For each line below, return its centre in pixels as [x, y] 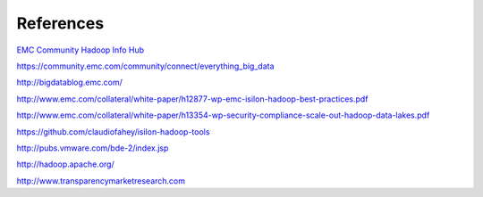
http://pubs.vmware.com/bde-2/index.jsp [93, 148]
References [60, 23]
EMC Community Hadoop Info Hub [80, 50]
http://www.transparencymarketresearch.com [101, 181]
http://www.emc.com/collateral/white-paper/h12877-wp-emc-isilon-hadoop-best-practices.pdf [192, 99]
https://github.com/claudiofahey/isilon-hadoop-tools [113, 131]
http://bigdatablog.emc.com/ [69, 82]
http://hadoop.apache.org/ [66, 164]
